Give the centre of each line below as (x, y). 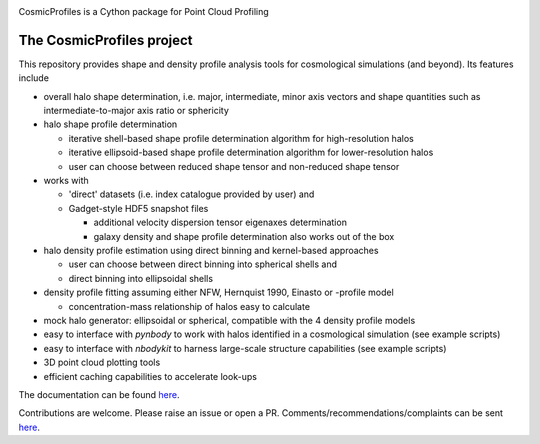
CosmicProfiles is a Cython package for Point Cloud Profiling (143, 11)
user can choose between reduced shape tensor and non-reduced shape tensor (234, 166)
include (34, 78)
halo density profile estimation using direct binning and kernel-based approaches (211, 250)
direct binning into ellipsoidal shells (141, 278)
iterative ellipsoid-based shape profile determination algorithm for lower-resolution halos (251, 152)
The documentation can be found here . (99, 394)
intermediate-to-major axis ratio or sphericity (136, 111)
